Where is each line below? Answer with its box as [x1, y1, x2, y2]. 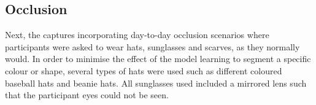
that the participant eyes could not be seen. [5, 88, 169, 101]
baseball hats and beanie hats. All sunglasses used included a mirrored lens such [5, 76, 307, 89]
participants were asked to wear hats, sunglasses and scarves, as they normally [5, 40, 300, 53]
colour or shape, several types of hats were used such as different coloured [5, 64, 282, 77]
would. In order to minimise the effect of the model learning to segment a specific [5, 52, 311, 65]
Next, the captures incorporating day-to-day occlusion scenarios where [5, 28, 269, 41]
